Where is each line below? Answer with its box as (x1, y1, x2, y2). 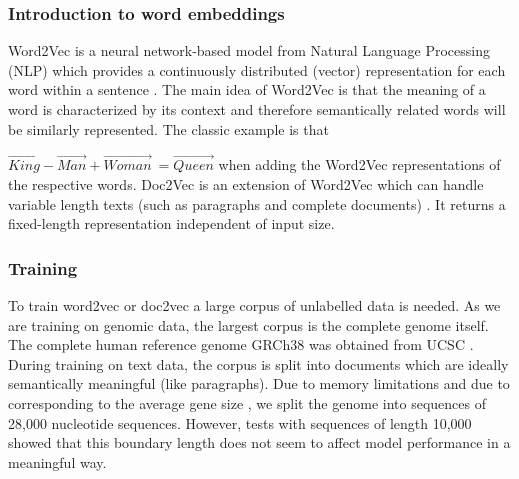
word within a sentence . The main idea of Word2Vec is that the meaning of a (8, 79, 486, 100)
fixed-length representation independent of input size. (8, 213, 335, 234)
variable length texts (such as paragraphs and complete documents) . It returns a (8, 193, 506, 214)
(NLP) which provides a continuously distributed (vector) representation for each (8, 59, 506, 80)
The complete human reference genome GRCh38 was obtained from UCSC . (8, 334, 474, 355)
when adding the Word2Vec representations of (218, 154, 501, 175)
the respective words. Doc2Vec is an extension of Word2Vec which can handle (8, 174, 484, 194)
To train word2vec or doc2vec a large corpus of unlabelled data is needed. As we (8, 295, 501, 315)
